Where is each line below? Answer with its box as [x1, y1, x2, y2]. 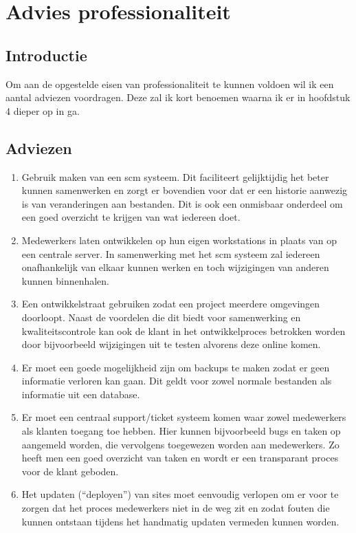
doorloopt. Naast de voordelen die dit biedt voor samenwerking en [21, 309, 301, 324]
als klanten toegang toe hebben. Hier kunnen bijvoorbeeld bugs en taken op [21, 424, 341, 438]
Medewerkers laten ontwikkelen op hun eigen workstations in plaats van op [21, 232, 337, 247]
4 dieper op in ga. [5, 103, 80, 118]
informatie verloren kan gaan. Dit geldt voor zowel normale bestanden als [21, 373, 332, 388]
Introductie [5, 44, 87, 65]
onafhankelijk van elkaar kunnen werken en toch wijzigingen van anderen [21, 260, 329, 274]
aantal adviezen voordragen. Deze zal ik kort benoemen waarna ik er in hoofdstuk [5, 90, 351, 105]
